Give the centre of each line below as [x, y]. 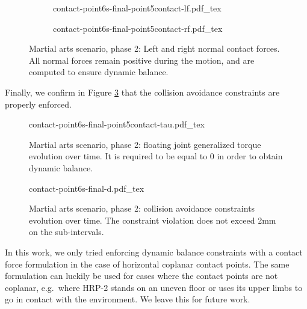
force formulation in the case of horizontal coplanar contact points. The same [147, 264]
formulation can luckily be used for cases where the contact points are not [141, 276]
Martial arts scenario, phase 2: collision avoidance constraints [142, 208]
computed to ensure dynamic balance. [99, 72]
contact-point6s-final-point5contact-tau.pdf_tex [117, 124]
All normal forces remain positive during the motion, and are [142, 60]
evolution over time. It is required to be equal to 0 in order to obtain [156, 156]
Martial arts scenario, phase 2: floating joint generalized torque [145, 144]
